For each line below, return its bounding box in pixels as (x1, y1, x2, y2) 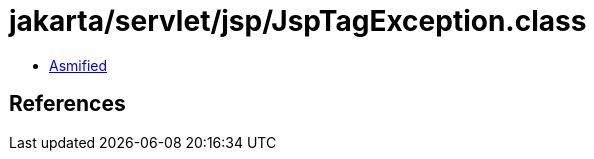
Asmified (49, 56, 108, 74)
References (9, 91, 126, 117)
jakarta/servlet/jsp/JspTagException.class (9, 4, 587, 38)
